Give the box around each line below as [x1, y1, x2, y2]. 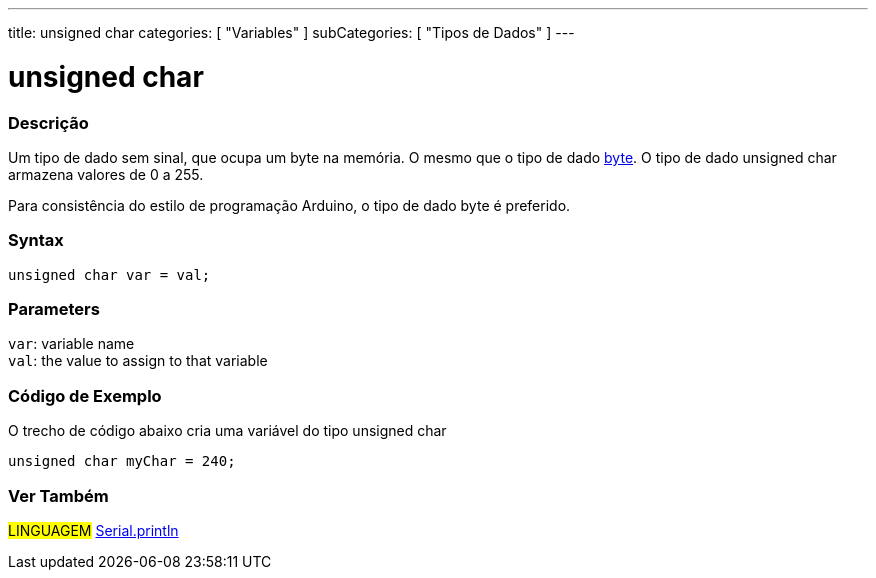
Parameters [8, 299, 100, 319]
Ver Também [8, 485, 109, 506]
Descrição [8, 112, 89, 133]
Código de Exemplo [8, 385, 162, 406]
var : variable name [8, 335, 135, 353]
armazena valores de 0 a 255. [8, 165, 204, 183]
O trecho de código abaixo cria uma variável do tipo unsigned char [8, 422, 447, 440]
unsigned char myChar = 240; [8, 453, 236, 470]
